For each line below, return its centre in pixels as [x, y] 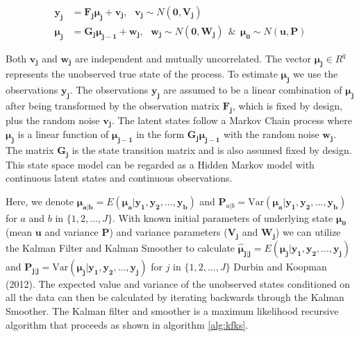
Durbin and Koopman [280, 266]
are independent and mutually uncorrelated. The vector [193, 58]
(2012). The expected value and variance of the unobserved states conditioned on [178, 283]
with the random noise [271, 134]
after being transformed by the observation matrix [112, 106]
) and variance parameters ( [168, 232]
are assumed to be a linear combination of [253, 90]
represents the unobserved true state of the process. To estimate [142, 74]
